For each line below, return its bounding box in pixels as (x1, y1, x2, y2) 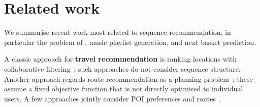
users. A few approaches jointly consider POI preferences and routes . (4, 93, 221, 103)
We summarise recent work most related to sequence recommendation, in (4, 27, 231, 37)
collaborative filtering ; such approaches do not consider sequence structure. (4, 63, 241, 74)
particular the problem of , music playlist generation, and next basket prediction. (4, 36, 256, 47)
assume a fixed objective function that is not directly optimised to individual (4, 83, 243, 94)
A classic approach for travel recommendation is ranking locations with (4, 54, 237, 64)
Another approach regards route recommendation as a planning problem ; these (4, 73, 253, 84)
